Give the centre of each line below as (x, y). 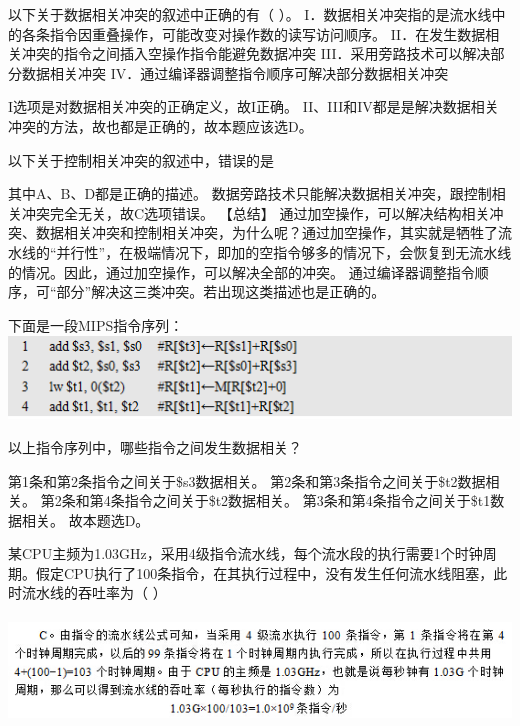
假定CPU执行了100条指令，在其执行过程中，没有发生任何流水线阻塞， (264, 572)
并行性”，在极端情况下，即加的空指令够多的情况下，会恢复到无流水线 (284, 251)
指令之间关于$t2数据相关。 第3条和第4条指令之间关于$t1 (307, 500)
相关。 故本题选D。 (85, 519)
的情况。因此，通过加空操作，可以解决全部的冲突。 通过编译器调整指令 (241, 271)
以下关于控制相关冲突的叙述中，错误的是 (141, 159)
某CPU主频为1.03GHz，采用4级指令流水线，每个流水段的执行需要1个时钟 (245, 553)
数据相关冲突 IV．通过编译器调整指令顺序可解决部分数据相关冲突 (235, 72)
